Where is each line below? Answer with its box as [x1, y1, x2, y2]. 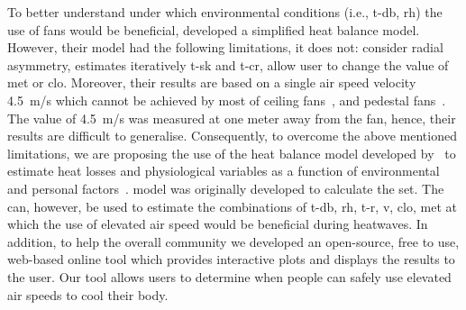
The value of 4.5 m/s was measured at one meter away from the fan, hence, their [7, 108, 456, 127]
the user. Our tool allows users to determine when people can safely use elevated [7, 267, 452, 286]
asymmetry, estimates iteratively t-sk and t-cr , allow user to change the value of [7, 55, 449, 74]
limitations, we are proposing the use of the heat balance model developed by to [7, 143, 456, 162]
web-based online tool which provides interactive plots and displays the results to [7, 250, 455, 269]
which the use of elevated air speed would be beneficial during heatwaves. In [7, 214, 428, 233]
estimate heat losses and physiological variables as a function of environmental [7, 161, 440, 180]
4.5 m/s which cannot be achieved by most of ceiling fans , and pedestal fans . [7, 90, 446, 109]
